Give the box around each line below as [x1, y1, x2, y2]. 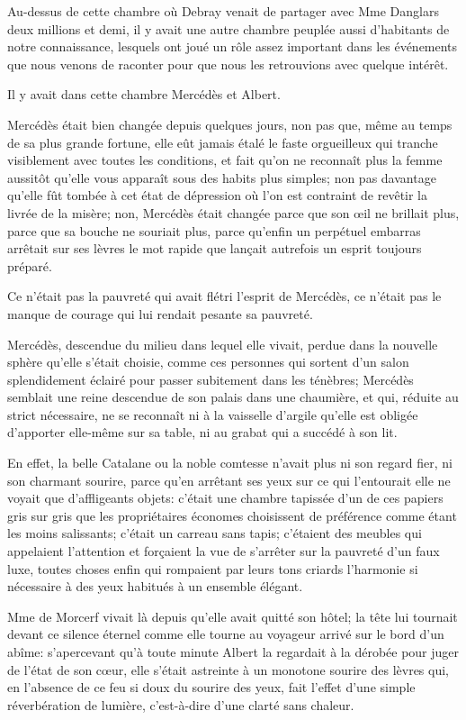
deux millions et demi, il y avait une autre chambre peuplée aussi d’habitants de [7, 19, 450, 38]
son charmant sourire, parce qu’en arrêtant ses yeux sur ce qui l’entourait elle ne [7, 470, 451, 489]
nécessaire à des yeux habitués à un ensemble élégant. [7, 577, 303, 596]
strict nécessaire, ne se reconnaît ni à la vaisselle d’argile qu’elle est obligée [7, 405, 418, 424]
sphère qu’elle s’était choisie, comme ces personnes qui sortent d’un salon [7, 352, 409, 371]
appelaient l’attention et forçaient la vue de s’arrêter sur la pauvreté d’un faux [7, 542, 440, 561]
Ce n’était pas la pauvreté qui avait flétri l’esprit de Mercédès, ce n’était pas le [7, 287, 442, 305]
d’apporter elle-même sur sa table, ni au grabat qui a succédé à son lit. [7, 423, 398, 442]
